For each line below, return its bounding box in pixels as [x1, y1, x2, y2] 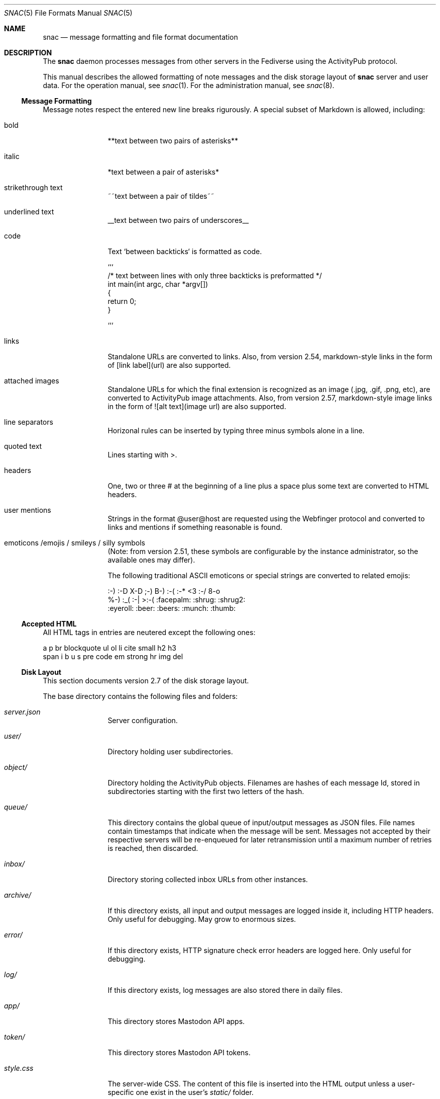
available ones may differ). [107, 556, 195, 564]
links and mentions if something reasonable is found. [107, 523, 282, 531]
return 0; [107, 297, 137, 305]
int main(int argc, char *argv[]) [107, 280, 208, 288]
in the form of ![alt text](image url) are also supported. [107, 402, 286, 411]
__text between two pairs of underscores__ [107, 216, 249, 224]
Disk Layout [21, 668, 61, 676]
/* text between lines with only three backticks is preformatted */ [107, 271, 322, 280]
